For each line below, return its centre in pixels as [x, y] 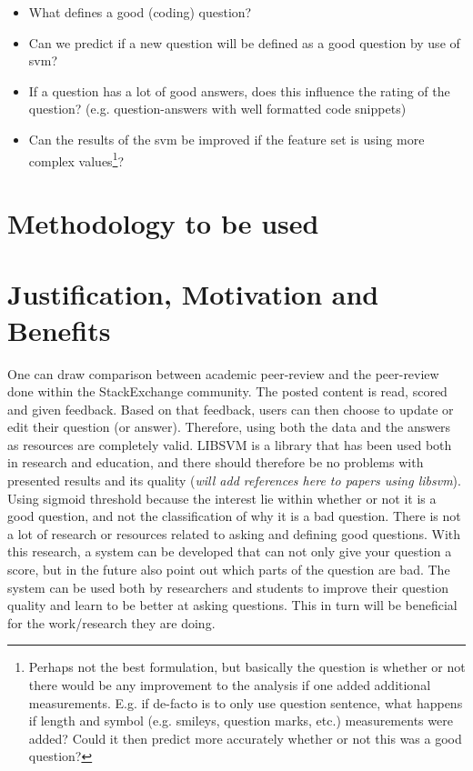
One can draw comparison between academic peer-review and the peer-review [223, 373]
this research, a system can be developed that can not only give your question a [230, 551]
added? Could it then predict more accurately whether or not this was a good [245, 738]
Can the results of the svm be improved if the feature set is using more [226, 139]
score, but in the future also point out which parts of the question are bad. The [229, 570]
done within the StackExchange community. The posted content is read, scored [227, 391]
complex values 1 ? [76, 159]
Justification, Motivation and [193, 294]
